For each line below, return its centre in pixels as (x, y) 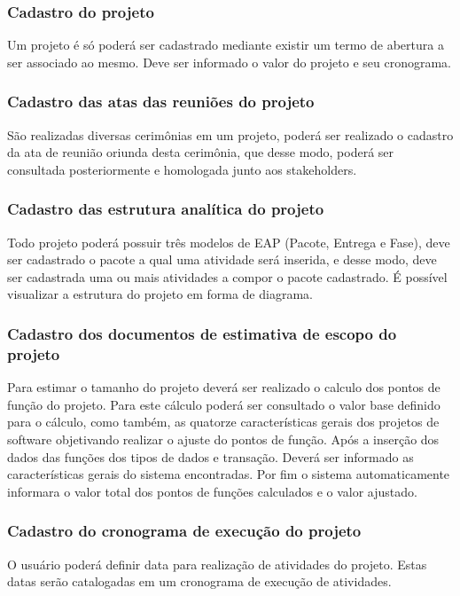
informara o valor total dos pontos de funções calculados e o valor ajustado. (212, 491)
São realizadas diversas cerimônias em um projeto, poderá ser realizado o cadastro (230, 134)
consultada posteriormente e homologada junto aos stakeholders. (182, 169)
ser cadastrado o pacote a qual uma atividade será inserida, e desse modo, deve (222, 259)
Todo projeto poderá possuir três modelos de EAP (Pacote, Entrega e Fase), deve (229, 242)
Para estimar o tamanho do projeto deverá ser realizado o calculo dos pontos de (224, 387)
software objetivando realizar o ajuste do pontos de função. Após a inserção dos (223, 439)
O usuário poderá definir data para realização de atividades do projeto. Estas (217, 564)
